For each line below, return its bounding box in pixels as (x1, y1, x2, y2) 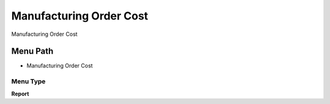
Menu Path (11, 46, 54, 57)
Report (11, 90, 29, 97)
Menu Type (11, 77, 46, 86)
